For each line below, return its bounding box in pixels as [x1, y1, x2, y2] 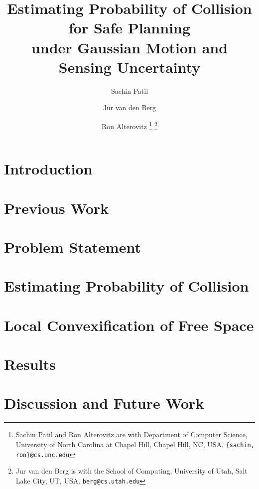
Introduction [4, 159, 93, 179]
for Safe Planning [68, 17, 191, 38]
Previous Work [4, 197, 109, 218]
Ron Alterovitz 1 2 [102, 119, 157, 131]
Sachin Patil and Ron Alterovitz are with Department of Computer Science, [15, 429, 248, 440]
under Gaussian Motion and [31, 37, 228, 57]
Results [4, 354, 56, 374]
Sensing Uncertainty [58, 56, 201, 77]
